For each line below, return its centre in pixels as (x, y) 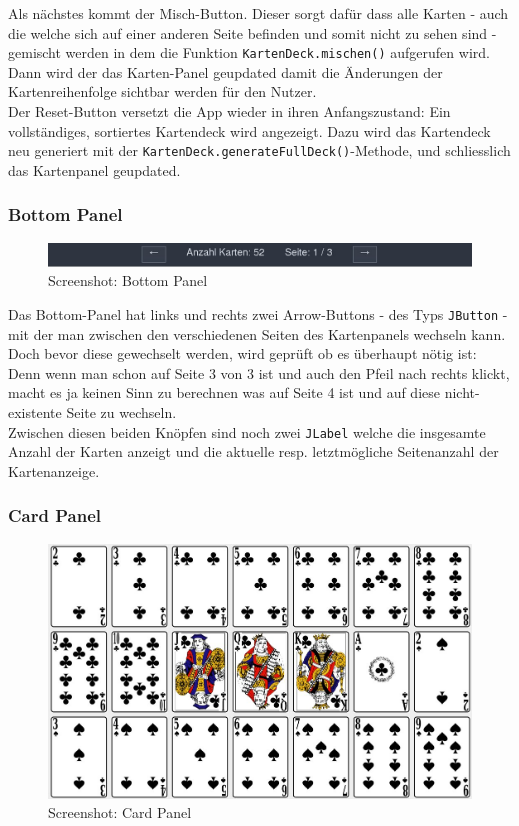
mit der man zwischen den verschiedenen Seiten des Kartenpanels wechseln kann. (257, 333)
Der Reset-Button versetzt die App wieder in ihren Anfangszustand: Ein (229, 111)
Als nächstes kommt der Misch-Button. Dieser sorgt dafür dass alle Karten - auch (258, 13)
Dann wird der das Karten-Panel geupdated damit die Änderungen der (225, 71)
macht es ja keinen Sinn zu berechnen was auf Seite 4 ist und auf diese (224, 392)
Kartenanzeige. (54, 470)
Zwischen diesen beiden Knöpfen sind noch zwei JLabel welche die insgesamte (247, 431)
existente (35, 411)
